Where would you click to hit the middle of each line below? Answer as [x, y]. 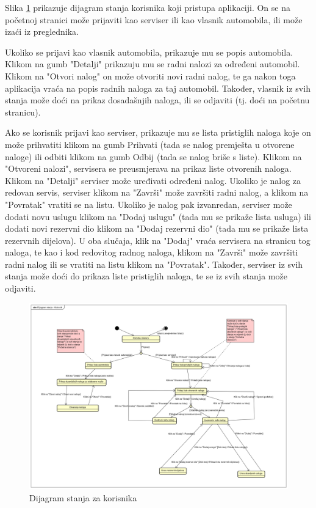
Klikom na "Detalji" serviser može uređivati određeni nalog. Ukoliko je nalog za [153, 180]
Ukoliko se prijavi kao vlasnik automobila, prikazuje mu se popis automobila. [149, 52]
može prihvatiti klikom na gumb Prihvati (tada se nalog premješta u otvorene [150, 144]
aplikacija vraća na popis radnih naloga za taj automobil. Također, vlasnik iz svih [158, 88]
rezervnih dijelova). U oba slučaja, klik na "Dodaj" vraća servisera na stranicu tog [158, 240]
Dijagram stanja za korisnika [83, 498]
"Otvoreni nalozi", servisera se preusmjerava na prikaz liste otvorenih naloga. [148, 168]
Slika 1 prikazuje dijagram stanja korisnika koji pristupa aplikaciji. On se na [148, 7]
